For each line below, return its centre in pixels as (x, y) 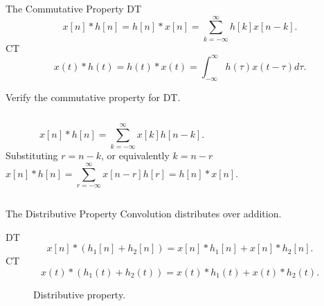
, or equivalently (135, 155)
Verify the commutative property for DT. (93, 97)
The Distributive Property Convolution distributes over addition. (144, 214)
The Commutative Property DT (74, 8)
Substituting (32, 155)
